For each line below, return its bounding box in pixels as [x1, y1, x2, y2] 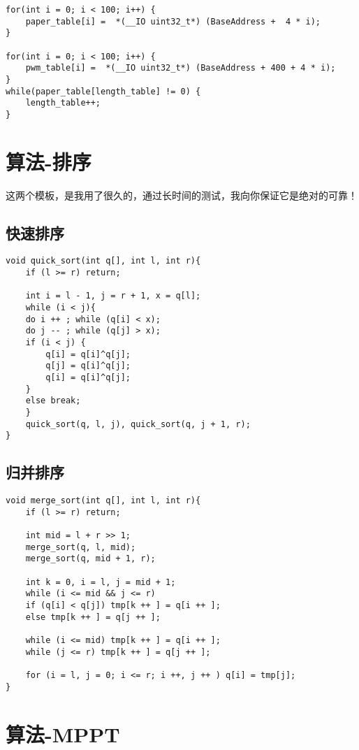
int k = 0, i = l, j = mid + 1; [25, 577, 176, 587]
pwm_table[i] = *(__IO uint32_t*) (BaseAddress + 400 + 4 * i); [25, 63, 336, 73]
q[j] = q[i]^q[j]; [45, 361, 131, 371]
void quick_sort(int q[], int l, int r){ [6, 256, 201, 266]
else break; [25, 396, 81, 406]
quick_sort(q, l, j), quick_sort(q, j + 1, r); [25, 419, 251, 429]
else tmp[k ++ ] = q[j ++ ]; [25, 612, 161, 622]
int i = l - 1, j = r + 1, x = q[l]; [25, 291, 201, 301]
